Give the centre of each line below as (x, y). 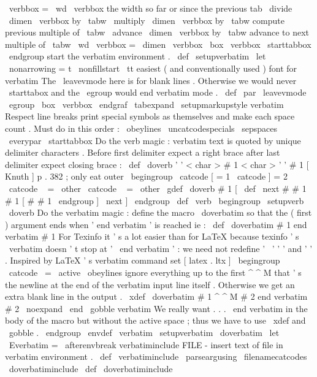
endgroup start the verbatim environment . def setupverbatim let (137, 56)
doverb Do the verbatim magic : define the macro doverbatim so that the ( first (160, 212)
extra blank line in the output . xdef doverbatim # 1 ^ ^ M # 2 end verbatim (156, 296)
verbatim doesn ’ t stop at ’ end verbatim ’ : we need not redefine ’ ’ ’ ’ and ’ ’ (161, 248)
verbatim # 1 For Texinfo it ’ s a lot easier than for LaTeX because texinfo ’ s (152, 236)
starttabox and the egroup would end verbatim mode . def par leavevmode (158, 92)
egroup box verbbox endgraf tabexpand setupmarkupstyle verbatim (146, 104)
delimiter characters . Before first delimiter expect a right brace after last (143, 152)
